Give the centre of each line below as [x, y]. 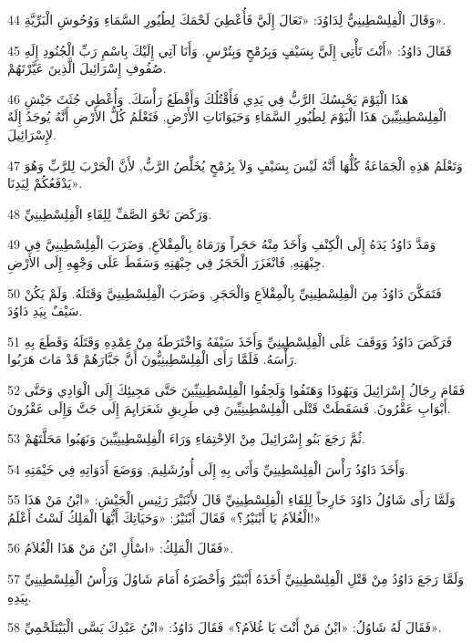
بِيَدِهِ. [20, 596]
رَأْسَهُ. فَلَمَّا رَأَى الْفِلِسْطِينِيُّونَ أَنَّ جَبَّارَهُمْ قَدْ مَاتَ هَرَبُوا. [153, 359]
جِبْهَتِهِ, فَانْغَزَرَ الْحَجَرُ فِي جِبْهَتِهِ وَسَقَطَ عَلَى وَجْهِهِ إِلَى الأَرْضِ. [166, 261]
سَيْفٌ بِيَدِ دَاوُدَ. [45, 311]
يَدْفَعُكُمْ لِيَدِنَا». [45, 183]
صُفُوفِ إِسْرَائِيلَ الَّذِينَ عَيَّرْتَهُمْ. [87, 68]
